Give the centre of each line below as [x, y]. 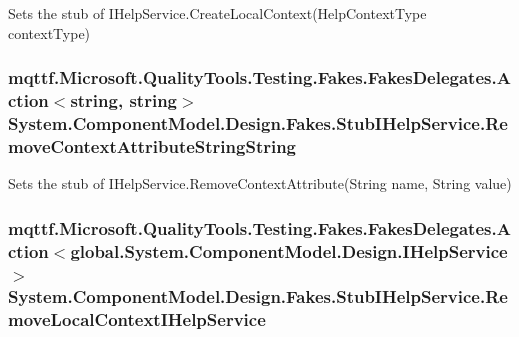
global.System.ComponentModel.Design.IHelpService [289, 250]
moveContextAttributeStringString [152, 145]
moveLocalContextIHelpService [137, 319]
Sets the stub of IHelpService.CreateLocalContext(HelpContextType [217, 13]
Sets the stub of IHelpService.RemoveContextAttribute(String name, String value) [260, 183]
